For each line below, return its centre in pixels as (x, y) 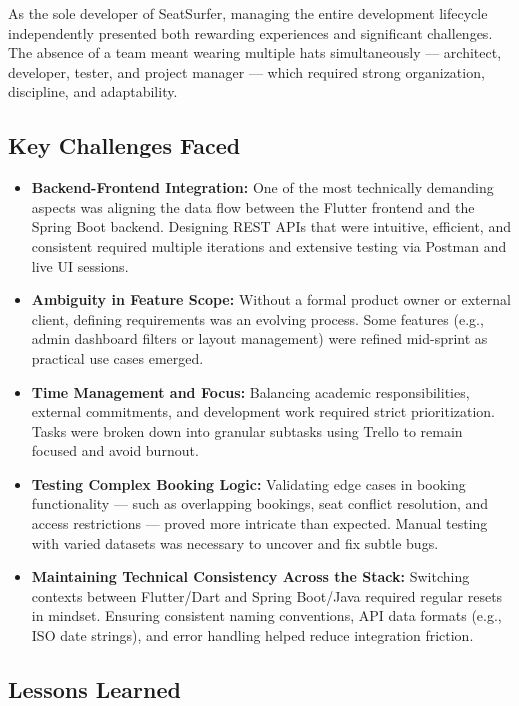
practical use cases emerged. (117, 357)
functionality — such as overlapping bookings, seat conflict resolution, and (260, 503)
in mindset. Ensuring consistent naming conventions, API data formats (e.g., (266, 615)
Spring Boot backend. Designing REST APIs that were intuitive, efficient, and (271, 226)
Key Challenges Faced (124, 145)
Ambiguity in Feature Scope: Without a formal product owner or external (271, 299)
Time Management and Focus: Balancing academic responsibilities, (250, 391)
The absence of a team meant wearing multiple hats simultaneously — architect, (255, 52)
